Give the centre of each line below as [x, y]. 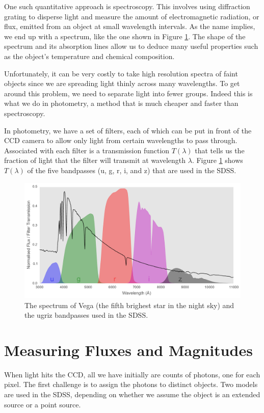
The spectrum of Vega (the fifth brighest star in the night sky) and [129, 305]
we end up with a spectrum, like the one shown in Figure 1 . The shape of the [125, 36]
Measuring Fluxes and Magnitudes [128, 350]
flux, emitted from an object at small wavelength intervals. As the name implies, [130, 26]
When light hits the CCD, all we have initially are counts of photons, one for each [132, 374]
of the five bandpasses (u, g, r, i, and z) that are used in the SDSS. [132, 170]
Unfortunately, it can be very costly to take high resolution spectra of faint [121, 73]
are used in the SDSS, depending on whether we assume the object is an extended [132, 394]
